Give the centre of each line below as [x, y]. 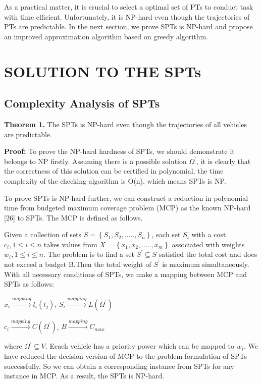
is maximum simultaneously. [206, 264]
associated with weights [208, 244]
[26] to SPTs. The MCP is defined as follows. [73, 217]
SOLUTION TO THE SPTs [103, 71]
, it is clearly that [224, 161]
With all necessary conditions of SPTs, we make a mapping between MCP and [125, 274]
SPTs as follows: [29, 284]
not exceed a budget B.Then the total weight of [78, 264]
